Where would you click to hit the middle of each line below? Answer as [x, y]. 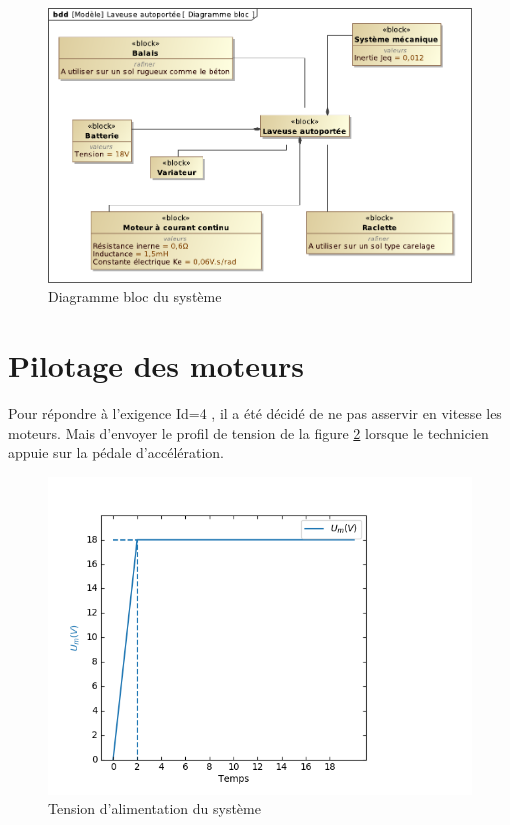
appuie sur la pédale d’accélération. [116, 452]
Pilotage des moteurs [156, 365]
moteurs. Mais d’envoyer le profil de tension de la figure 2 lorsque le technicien [248, 432]
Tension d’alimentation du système [154, 808]
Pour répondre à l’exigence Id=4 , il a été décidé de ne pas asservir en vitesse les [255, 413]
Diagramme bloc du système [135, 296]
